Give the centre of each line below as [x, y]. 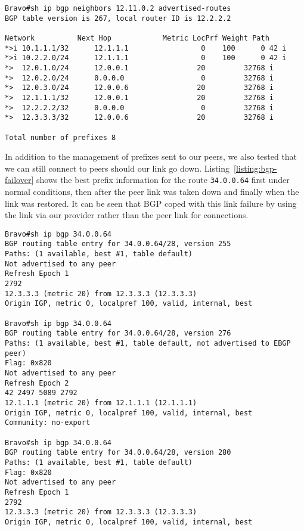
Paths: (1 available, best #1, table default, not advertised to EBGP [148, 344]
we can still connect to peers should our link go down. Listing [117, 168]
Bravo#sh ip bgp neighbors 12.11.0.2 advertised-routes [118, 8]
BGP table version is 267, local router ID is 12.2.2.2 [118, 18]
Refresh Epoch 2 [37, 383]
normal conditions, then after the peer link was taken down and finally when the [152, 192]
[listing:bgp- [255, 168]
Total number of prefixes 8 [61, 137]
